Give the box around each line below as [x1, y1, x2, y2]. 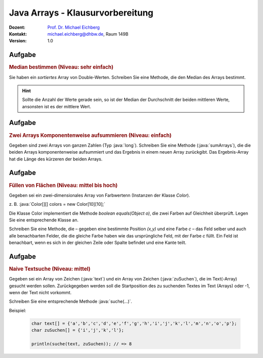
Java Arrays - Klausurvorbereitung [9, 7, 153, 18]
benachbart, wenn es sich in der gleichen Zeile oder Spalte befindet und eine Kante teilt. [9, 239, 187, 246]
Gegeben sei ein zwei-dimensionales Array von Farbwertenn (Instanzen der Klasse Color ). [9, 192, 190, 198]
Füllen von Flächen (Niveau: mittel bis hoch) [9, 182, 118, 189]
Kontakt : [9, 31, 27, 37]
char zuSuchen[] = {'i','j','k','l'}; [31, 327, 124, 333]
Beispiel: [9, 307, 26, 313]
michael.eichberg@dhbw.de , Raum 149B [47, 31, 129, 37]
